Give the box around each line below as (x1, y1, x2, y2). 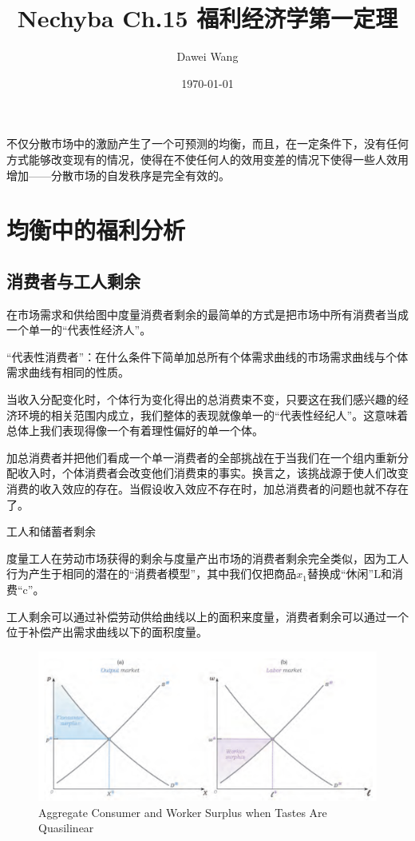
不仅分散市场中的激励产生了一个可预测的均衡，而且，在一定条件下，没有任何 (6, 135, 409, 152)
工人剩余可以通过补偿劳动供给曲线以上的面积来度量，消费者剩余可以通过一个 (6, 608, 409, 624)
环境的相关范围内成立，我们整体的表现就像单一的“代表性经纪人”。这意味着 (17, 406, 409, 423)
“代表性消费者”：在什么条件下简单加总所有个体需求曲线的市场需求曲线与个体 (6, 348, 409, 365)
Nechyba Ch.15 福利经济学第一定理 (17, 2, 398, 34)
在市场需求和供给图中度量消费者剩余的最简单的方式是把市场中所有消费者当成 (6, 305, 409, 322)
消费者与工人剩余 (6, 268, 140, 293)
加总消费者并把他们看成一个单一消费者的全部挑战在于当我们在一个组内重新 (6, 448, 397, 465)
